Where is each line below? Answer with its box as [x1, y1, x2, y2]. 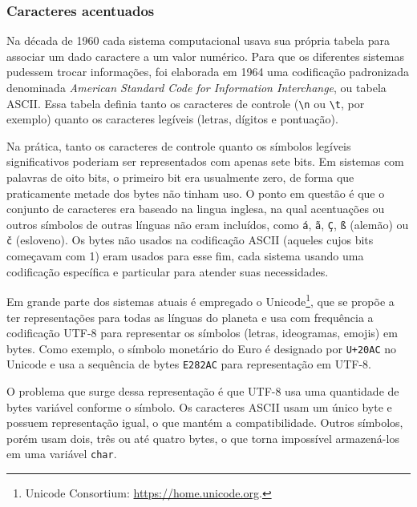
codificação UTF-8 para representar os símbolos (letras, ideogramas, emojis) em [6, 324, 398, 341]
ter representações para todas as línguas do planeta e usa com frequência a [6, 308, 374, 325]
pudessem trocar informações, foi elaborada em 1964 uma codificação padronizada [6, 63, 410, 80]
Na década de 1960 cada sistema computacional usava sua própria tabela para [6, 32, 390, 49]
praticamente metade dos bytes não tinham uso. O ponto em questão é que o [6, 184, 385, 201]
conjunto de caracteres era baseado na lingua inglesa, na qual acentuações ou [6, 200, 385, 217]
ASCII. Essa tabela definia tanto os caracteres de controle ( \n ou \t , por [6, 95, 365, 111]
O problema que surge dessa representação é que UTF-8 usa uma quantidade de [6, 383, 399, 400]
